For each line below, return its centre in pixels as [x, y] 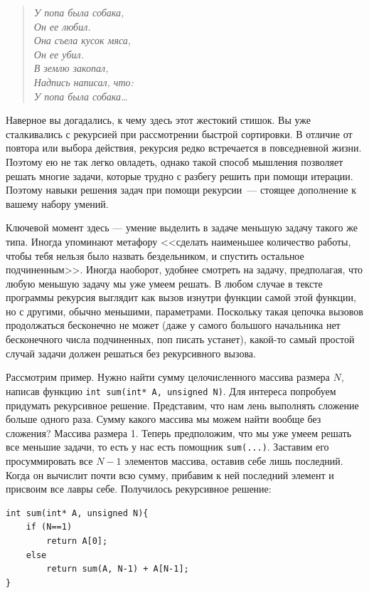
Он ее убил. [59, 54]
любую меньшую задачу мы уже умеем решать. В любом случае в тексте [164, 283]
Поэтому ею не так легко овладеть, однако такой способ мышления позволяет [175, 161]
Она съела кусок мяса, [82, 40]
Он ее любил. [62, 26]
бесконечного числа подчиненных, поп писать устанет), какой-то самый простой [180, 339]
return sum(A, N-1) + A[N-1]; [118, 569]
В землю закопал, [71, 68]
